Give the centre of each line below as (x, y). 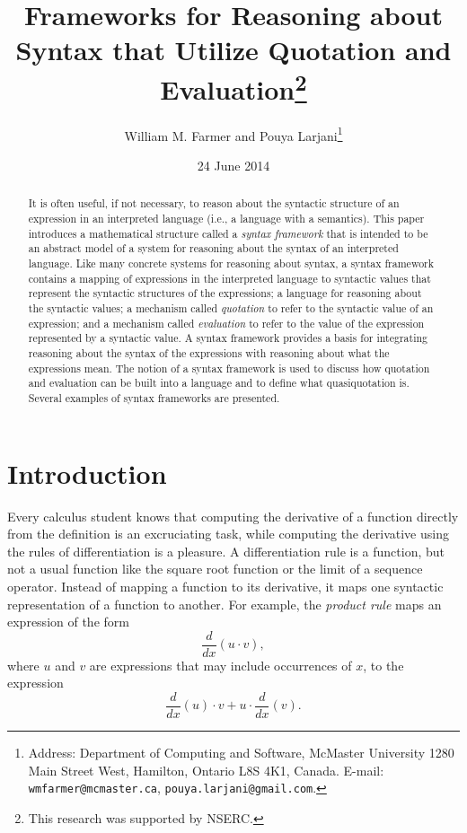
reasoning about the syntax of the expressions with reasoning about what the (209, 353)
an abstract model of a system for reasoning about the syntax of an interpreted (213, 248)
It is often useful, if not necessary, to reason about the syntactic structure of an (214, 203)
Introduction (87, 473)
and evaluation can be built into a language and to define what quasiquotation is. (219, 383)
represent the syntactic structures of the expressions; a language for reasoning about (225, 293)
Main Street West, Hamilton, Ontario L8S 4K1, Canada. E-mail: (206, 770)
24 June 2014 (233, 166)
